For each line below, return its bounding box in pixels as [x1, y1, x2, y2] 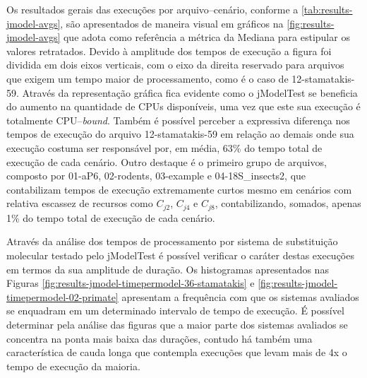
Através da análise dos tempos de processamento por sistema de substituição [6, 234, 338, 249]
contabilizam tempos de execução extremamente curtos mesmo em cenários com [6, 182, 352, 196]
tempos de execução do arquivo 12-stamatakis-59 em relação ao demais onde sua [6, 126, 354, 141]
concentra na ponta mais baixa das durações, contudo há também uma [6, 331, 313, 345]
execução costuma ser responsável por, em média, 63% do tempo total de [6, 140, 323, 155]
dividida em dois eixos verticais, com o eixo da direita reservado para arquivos [6, 57, 344, 72]
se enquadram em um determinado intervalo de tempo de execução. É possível [6, 303, 344, 318]
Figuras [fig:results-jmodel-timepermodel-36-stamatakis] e [6, 276, 255, 290]
